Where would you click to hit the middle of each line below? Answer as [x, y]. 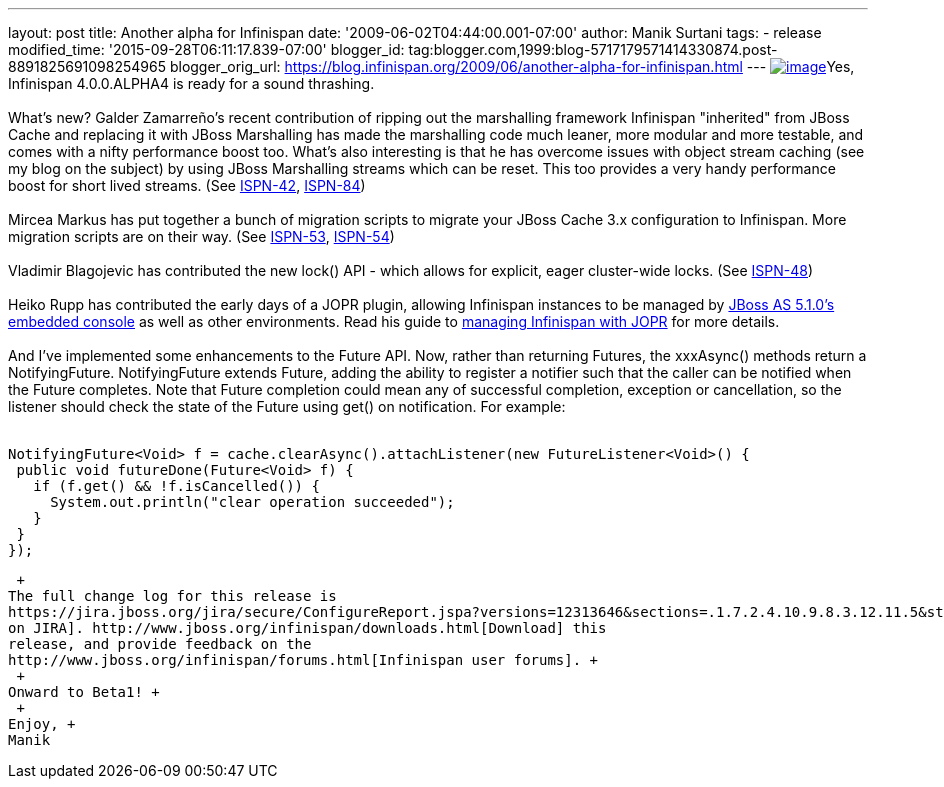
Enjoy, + [42, 724]
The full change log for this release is [172, 596]
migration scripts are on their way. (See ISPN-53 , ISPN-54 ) [201, 236]
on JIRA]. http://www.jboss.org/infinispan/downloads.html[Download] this [307, 628]
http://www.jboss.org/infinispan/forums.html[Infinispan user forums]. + [303, 660]
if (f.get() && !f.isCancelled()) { [176, 486]
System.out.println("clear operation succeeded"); [252, 502]
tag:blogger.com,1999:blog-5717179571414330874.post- [593, 49]
